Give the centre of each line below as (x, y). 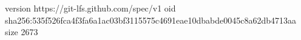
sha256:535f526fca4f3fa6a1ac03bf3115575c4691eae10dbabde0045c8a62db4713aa (151, 20)
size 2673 (22, 32)
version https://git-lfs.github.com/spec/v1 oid (90, 8)
